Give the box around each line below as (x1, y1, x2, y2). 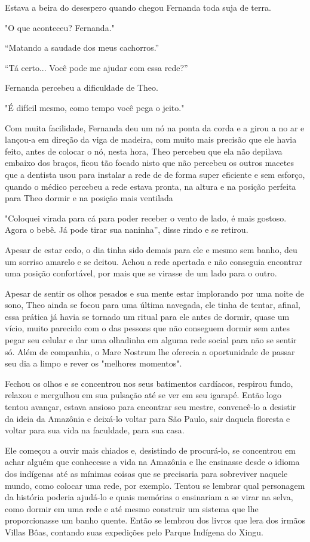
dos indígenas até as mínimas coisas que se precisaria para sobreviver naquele (5, 467, 288, 479)
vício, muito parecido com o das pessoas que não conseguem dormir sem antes (5, 322, 290, 334)
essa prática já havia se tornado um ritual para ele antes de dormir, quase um (5, 310, 290, 322)
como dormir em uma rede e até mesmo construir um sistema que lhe (5, 502, 259, 515)
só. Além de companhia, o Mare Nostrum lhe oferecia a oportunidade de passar (5, 345, 295, 358)
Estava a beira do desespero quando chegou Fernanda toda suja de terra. (5, 1, 271, 13)
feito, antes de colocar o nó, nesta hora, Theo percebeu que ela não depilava (5, 144, 283, 157)
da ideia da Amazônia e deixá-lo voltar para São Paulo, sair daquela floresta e (5, 412, 290, 424)
